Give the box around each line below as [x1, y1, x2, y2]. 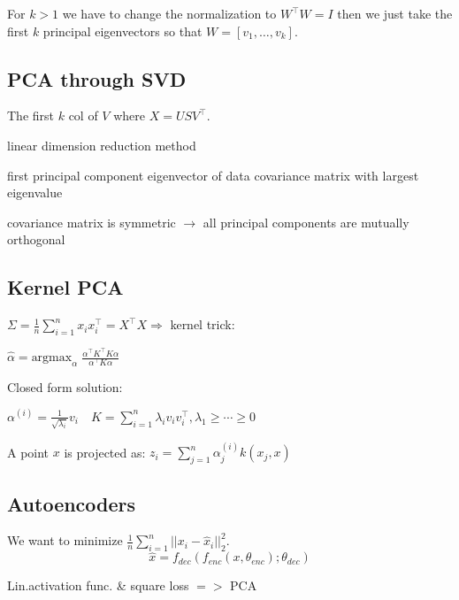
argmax [31, 351, 73, 365]
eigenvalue [7, 183, 63, 202]
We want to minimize [7, 531, 123, 550]
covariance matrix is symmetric [7, 212, 176, 231]
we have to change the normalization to [62, 4, 277, 22]
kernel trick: [170, 315, 235, 334]
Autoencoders [7, 489, 136, 517]
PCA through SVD [7, 65, 187, 92]
